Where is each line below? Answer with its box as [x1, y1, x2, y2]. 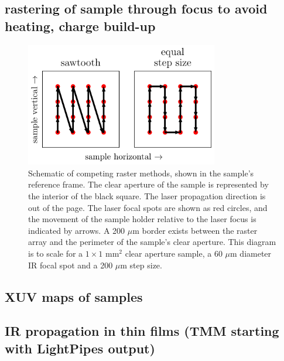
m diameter [230, 247, 272, 260]
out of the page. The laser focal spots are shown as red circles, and [28, 201, 268, 213]
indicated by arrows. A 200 [28, 224, 125, 236]
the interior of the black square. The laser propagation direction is [28, 190, 266, 202]
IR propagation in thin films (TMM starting [5, 322, 279, 340]
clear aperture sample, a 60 [125, 247, 223, 260]
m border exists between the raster [132, 224, 258, 236]
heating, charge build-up [5, 16, 156, 35]
